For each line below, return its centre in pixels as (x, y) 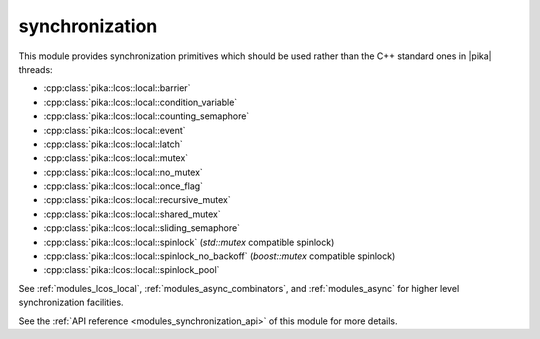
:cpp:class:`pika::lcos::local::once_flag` (123, 186)
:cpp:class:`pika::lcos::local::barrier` (117, 88)
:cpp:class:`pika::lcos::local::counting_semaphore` (146, 116)
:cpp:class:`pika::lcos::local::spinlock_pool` (131, 270)
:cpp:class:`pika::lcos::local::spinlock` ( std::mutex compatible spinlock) (189, 242)
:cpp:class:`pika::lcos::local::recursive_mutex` (137, 200)
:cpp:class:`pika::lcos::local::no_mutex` (123, 172)
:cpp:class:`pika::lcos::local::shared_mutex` (132, 214)
